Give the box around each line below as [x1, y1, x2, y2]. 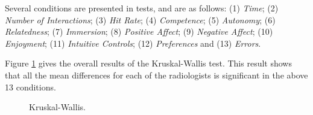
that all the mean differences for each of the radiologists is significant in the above [5, 68, 308, 81]
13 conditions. [5, 80, 56, 93]
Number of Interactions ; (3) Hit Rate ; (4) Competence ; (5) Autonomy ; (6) [5, 13, 276, 26]
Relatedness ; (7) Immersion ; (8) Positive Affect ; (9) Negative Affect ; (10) [5, 25, 273, 38]
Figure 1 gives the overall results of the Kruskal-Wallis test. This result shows [5, 57, 292, 69]
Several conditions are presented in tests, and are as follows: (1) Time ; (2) [5, 2, 279, 14]
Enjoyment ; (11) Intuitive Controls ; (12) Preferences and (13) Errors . [5, 37, 261, 49]
